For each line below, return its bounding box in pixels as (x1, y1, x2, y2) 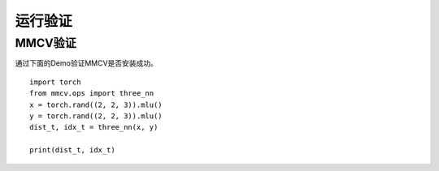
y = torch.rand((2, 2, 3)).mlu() (29, 111, 163, 121)
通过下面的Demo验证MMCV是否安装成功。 (15, 58, 159, 68)
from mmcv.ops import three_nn (29, 89, 154, 98)
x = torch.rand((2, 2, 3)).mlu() (29, 100, 163, 109)
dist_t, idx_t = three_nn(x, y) (29, 122, 159, 132)
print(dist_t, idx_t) (29, 146, 115, 155)
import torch (29, 77, 81, 87)
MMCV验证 (15, 36, 76, 50)
